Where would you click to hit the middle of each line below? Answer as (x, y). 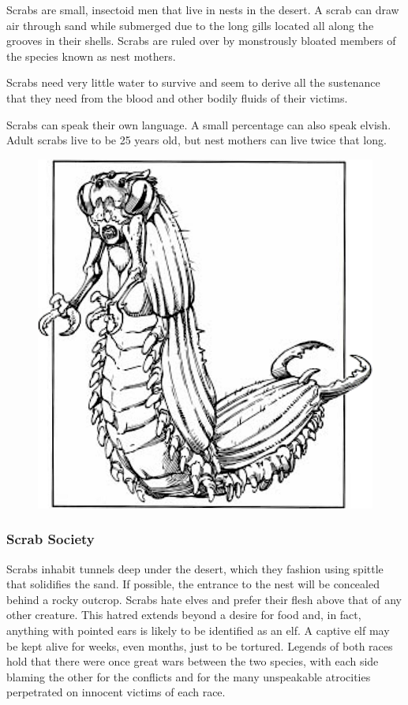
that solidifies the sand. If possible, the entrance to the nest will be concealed (193, 584)
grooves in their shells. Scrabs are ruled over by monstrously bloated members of (201, 41)
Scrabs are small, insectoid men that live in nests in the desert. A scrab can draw (203, 9)
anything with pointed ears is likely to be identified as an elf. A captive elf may (198, 630)
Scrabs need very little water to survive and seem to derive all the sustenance (193, 82)
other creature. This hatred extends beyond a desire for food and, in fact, (184, 615)
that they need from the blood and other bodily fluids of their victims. (177, 97)
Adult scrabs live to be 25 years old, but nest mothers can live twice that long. (197, 140)
